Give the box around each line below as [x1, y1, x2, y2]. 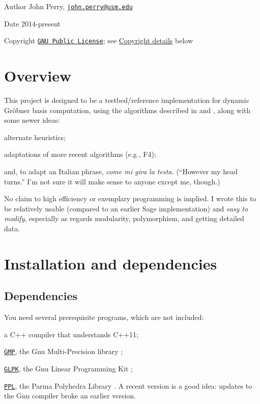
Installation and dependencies [4, 253, 217, 274]
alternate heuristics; [4, 131, 66, 142]
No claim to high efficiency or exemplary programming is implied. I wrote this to [4, 193, 256, 204]
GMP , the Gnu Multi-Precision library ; [4, 346, 123, 357]
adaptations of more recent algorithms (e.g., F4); [4, 149, 156, 159]
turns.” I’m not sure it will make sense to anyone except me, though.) [4, 176, 220, 186]
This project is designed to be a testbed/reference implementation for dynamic [4, 95, 249, 105]
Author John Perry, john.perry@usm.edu [4, 1, 133, 11]
